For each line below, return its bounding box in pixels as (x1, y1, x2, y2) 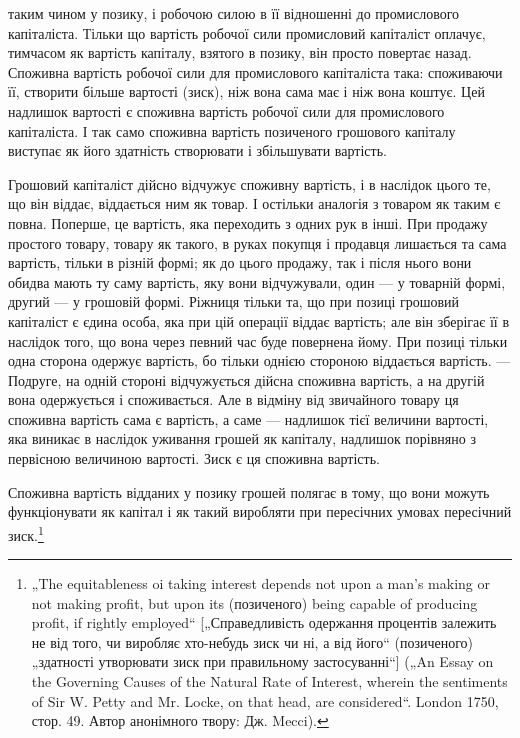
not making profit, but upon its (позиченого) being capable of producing (31, 592, 478, 613)
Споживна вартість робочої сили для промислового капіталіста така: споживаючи (8, 61, 503, 82)
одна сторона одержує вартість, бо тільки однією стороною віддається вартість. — (8, 350, 511, 371)
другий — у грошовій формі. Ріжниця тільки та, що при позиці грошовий (8, 291, 460, 312)
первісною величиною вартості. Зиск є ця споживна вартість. (8, 448, 380, 469)
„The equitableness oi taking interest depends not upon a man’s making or (31, 573, 490, 594)
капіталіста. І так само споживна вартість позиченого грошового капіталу (8, 120, 456, 141)
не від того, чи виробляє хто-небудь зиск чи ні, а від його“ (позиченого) (31, 631, 474, 652)
